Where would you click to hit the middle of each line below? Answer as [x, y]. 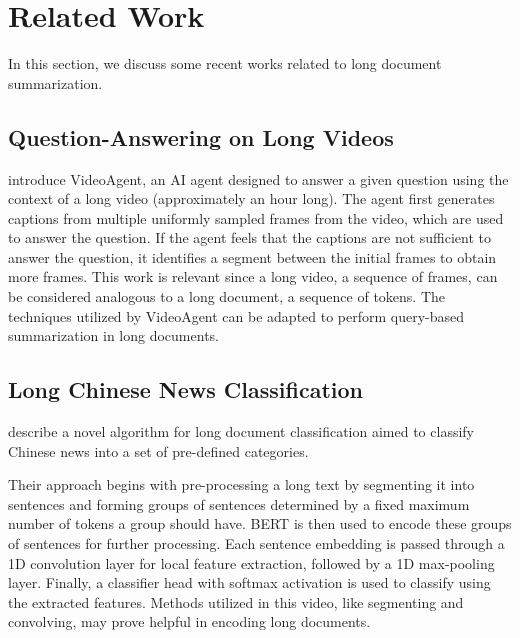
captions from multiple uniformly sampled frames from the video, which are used [256, 217]
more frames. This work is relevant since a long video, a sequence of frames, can [253, 276]
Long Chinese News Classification [185, 389]
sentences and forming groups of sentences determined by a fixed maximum [239, 503]
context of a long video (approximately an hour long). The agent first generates [251, 198]
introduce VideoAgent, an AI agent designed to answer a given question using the [258, 178]
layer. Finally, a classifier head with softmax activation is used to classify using [249, 582]
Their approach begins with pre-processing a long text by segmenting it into [241, 484]
